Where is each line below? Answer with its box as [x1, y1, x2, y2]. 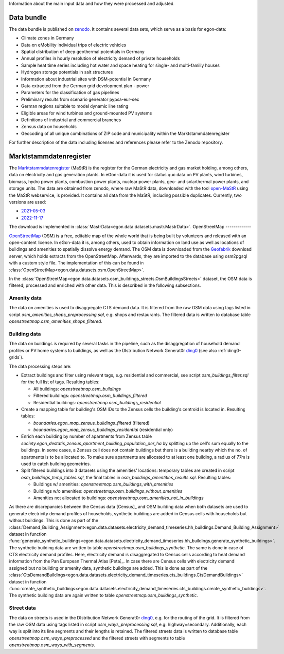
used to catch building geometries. [21, 461, 91, 467]
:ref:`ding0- [218, 347, 241, 353]
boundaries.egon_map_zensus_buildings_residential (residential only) [33, 427, 173, 433]
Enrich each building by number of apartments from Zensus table [21, 433, 152, 439]
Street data [9, 604, 36, 611]
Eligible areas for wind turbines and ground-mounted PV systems [21, 110, 152, 116]
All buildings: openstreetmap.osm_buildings [33, 386, 121, 392]
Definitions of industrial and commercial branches [21, 117, 121, 123]
